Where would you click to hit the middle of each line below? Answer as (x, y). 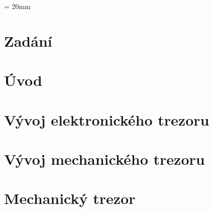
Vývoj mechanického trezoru (104, 159)
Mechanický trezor (70, 198)
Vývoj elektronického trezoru (107, 119)
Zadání (28, 40)
